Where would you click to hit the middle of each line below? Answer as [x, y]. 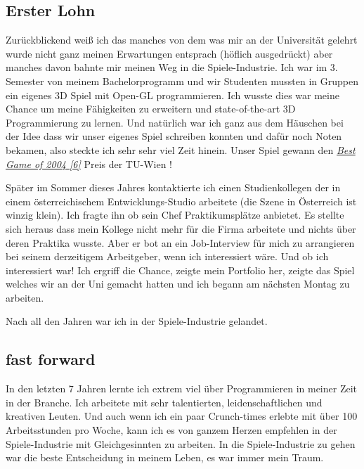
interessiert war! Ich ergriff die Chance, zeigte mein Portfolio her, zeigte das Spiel [180, 270]
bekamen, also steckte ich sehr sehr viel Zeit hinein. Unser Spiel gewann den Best [181, 149]
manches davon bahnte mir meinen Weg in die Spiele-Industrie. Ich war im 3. [172, 67]
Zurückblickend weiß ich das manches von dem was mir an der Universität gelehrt [182, 40]
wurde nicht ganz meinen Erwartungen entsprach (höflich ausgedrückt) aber [169, 53]
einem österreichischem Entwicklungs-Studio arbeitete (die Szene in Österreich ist [181, 201]
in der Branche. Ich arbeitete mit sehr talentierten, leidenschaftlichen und [164, 402]
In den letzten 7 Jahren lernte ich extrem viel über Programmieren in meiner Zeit [182, 388]
